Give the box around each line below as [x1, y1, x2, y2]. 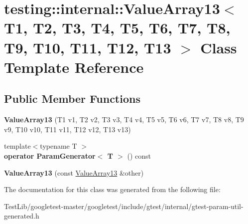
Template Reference [4, 56, 144, 77]
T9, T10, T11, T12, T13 [4, 37, 171, 57]
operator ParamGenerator [4, 150, 96, 161]
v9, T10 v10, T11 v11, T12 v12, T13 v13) [4, 124, 131, 134]
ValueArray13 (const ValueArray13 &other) [4, 167, 144, 178]
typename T [40, 141, 77, 151]
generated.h [4, 211, 39, 221]
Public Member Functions [4, 91, 140, 106]
